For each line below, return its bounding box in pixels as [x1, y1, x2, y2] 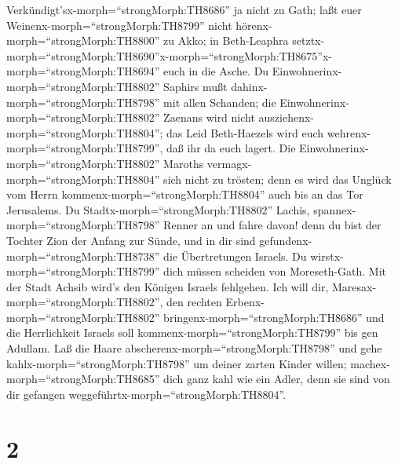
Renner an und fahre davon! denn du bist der [163, 217, 382, 233]
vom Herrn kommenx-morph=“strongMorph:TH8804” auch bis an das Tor [6, 186, 363, 203]
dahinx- [231, 78, 268, 94]
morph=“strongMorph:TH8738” [6, 247, 160, 264]
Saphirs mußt [163, 78, 228, 94]
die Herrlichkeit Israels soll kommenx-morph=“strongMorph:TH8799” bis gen [6, 324, 378, 341]
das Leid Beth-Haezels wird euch [166, 124, 324, 141]
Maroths [163, 155, 204, 171]
